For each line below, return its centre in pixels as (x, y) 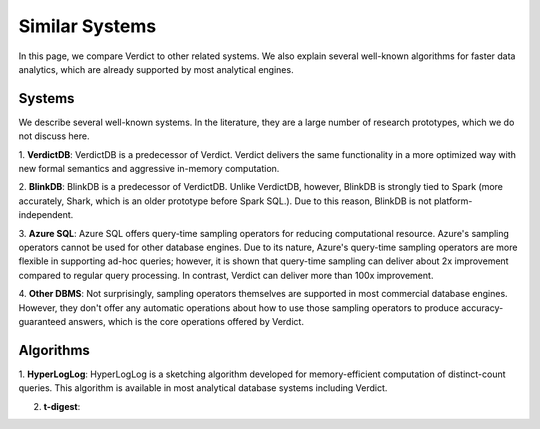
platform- (453, 201)
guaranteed (42, 321)
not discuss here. (54, 136)
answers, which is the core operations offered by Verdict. (186, 321)
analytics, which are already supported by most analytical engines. (156, 69)
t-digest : (62, 406)
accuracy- (482, 307)
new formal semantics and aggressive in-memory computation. (149, 169)
